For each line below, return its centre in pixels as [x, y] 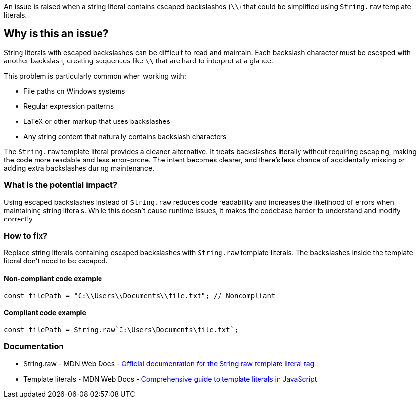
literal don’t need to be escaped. [56, 261]
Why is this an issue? [56, 34]
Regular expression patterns [69, 106]
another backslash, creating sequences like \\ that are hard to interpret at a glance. [139, 60]
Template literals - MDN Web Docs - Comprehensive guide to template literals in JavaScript [170, 379]
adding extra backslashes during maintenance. [79, 168]
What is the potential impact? [61, 185]
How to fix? [26, 235]
